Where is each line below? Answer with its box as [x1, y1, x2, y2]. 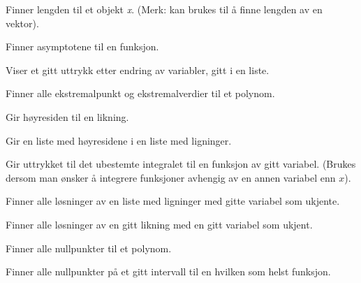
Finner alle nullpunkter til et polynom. [6, 240, 172, 255]
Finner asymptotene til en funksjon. [6, 39, 159, 54]
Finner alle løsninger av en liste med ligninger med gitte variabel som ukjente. [6, 194, 340, 208]
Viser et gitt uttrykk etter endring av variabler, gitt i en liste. [6, 62, 270, 77]
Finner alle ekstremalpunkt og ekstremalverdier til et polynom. [6, 86, 275, 101]
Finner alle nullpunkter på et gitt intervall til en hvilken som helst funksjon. [6, 264, 331, 279]
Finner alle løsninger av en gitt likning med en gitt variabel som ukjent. [6, 217, 313, 231]
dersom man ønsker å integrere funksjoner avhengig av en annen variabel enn [6, 170, 336, 184]
